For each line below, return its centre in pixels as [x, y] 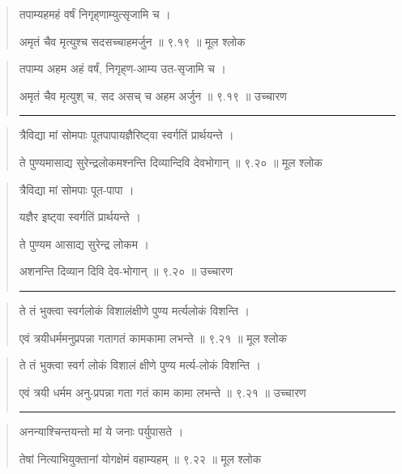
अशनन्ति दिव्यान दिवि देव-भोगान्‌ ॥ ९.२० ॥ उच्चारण [126, 271]
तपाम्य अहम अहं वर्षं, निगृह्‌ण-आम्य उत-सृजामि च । [123, 68]
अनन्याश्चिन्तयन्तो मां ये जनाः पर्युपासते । [101, 431]
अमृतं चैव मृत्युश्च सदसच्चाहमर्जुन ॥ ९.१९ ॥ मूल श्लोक [132, 41]
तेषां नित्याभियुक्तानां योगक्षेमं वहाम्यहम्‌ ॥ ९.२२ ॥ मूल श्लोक [140, 458]
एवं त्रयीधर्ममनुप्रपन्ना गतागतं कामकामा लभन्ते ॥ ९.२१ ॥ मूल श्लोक [153, 337]
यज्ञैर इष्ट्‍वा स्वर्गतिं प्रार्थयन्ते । [80, 217]
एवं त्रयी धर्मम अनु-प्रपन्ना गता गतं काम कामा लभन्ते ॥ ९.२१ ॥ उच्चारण [163, 392]
